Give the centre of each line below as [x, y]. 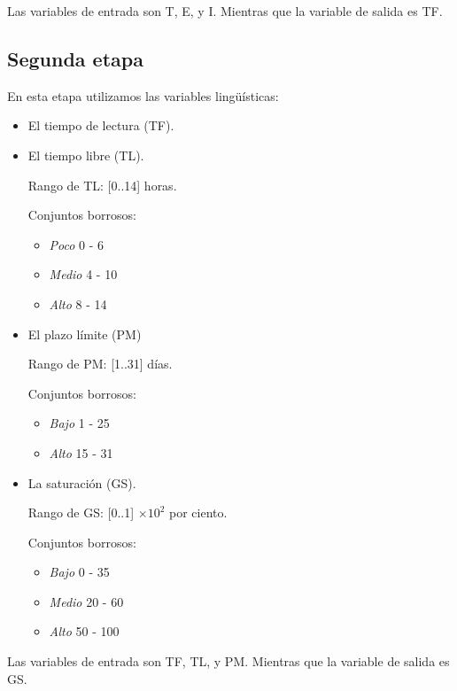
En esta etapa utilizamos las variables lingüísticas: [143, 95]
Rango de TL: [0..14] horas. [102, 185]
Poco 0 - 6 [77, 244]
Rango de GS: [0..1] [81, 512]
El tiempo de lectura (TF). [101, 125]
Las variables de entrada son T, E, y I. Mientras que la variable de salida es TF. [225, 11]
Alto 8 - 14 [78, 303]
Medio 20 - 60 [86, 601]
